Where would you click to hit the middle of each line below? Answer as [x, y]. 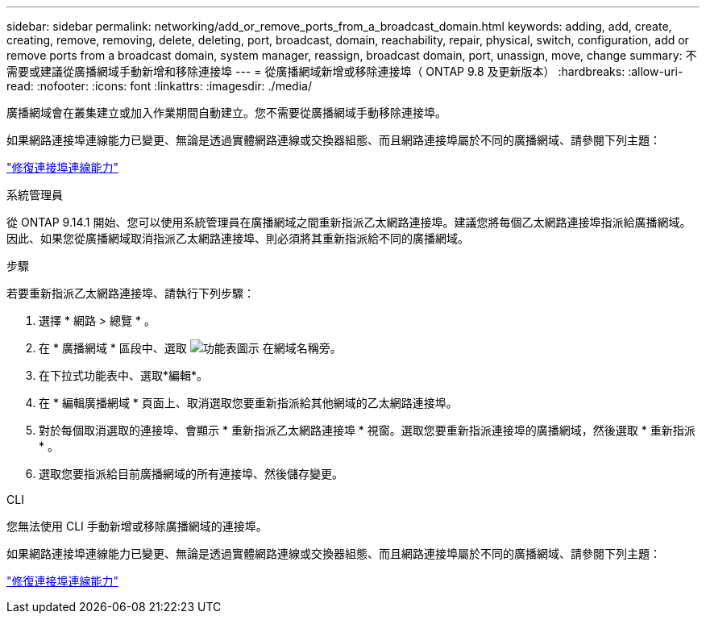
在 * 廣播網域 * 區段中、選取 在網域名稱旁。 [190, 348]
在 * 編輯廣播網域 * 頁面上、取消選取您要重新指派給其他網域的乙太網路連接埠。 [248, 403]
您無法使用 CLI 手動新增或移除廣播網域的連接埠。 [137, 526]
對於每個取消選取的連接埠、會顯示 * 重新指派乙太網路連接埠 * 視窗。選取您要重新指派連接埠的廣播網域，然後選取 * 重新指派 [367, 430]
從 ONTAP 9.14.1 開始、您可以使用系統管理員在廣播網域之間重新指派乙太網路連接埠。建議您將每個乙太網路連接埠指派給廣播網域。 [349, 222]
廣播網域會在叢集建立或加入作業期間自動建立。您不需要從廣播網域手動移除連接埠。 [226, 112]
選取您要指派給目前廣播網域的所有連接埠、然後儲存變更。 [191, 474]
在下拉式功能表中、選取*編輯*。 [124, 375]
